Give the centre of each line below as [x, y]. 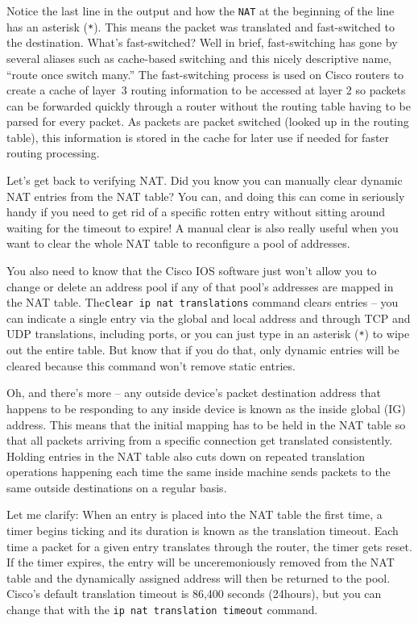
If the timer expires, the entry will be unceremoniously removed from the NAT [201, 562]
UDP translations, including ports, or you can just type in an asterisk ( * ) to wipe [208, 334]
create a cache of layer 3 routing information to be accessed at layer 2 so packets [206, 90]
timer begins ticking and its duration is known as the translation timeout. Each [203, 531]
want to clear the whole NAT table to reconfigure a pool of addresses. [178, 243]
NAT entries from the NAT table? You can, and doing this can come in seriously [206, 196]
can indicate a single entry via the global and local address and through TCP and [209, 318]
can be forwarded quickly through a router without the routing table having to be [209, 105]
